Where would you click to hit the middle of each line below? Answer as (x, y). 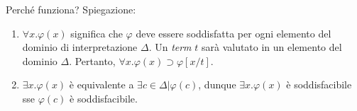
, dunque (217, 84)
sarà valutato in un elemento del (271, 47)
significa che (97, 33)
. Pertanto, (92, 60)
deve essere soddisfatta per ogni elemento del (234, 33)
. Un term (170, 47)
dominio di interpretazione (80, 47)
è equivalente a (101, 84)
